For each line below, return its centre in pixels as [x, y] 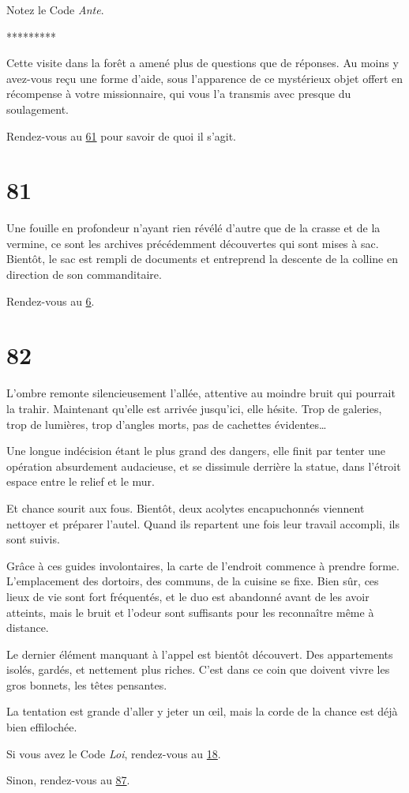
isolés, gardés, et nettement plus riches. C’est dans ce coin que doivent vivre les [198, 669]
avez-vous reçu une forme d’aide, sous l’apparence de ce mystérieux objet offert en [205, 78]
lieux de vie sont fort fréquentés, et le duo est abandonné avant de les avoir [188, 596]
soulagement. [38, 109]
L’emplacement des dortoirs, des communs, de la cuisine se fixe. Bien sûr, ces [193, 581]
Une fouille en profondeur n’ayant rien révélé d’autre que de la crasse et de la [193, 228]
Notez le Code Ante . [55, 9]
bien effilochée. [42, 727]
